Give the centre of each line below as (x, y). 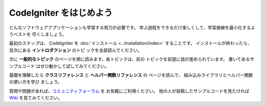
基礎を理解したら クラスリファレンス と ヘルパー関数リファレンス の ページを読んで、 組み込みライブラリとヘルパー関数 (131, 75)
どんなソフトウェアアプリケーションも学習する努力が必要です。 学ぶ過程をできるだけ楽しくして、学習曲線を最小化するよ (132, 27)
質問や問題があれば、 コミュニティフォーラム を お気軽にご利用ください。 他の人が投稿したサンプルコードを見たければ (129, 91)
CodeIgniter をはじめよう (61, 13)
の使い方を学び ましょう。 (36, 82)
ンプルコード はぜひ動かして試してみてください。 (59, 66)
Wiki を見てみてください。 (36, 98)
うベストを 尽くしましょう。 (38, 34)
